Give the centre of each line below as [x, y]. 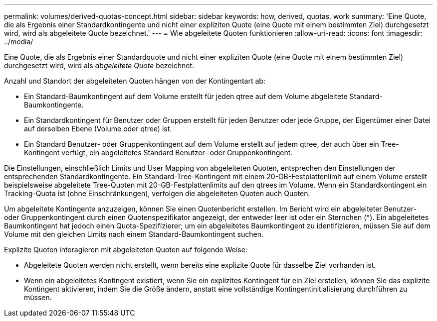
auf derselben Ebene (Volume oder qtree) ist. [98, 129]
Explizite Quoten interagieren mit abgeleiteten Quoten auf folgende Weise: [126, 250]
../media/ [19, 42]
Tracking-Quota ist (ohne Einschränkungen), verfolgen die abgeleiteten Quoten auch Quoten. [157, 193]
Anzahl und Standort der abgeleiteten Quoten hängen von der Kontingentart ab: [135, 81]
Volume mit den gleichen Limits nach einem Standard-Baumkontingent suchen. [134, 234]
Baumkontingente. [54, 105]
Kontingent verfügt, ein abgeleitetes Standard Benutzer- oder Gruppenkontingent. [158, 153]
